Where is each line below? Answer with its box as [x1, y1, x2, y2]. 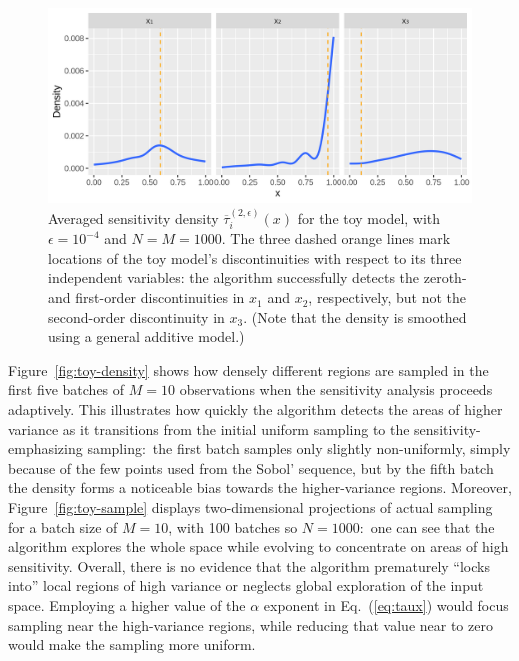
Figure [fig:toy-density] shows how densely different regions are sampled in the [8, 359, 489, 380]
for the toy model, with [297, 207, 441, 228]
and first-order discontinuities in [48, 287, 245, 308]
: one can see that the [359, 516, 495, 537]
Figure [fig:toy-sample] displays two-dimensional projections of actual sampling [8, 496, 493, 517]
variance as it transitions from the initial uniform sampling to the [8, 418, 410, 439]
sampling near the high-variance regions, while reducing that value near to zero [8, 614, 493, 635]
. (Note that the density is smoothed [243, 306, 467, 327]
